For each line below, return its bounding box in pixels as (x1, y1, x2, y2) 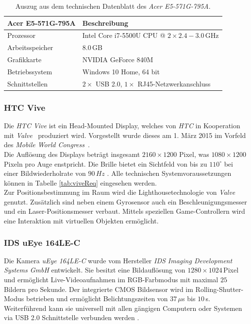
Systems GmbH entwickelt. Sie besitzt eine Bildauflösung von (4, 265, 185, 275)
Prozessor (7, 30, 35, 40)
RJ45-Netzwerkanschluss (137, 78, 211, 88)
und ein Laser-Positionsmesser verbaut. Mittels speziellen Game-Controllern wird (4, 206, 245, 216)
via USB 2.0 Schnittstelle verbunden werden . (4, 312, 139, 323)
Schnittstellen (7, 78, 48, 88)
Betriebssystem (7, 66, 52, 76)
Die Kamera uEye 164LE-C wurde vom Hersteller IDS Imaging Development (4, 255, 233, 265)
